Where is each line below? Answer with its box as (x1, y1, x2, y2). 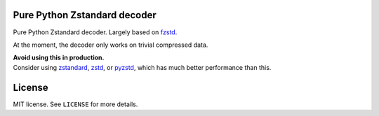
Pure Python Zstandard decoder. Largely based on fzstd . (13, 28, 178, 36)
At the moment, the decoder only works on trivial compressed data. (13, 41, 208, 49)
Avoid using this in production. (13, 53, 105, 62)
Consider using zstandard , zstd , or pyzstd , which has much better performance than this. (13, 63, 272, 71)
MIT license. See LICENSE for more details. (13, 100, 138, 108)
